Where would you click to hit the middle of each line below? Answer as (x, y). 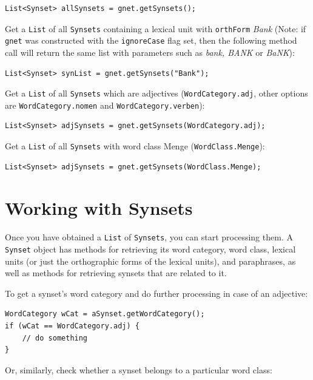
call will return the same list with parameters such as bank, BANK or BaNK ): (150, 52)
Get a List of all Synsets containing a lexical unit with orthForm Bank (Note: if (156, 28)
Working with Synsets (99, 208)
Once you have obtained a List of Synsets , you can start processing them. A (149, 237)
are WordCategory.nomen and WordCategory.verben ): (105, 105)
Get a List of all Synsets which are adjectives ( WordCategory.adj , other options (156, 93)
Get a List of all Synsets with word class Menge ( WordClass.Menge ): (135, 146)
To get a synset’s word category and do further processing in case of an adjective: (156, 293)
